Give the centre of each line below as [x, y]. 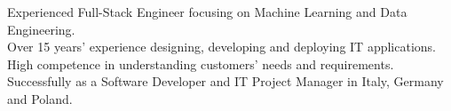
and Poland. [40, 98]
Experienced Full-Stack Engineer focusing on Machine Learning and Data [207, 12]
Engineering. [41, 29]
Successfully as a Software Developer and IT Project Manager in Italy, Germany [225, 81]
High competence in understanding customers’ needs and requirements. [201, 63]
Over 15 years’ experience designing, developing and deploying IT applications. [222, 47]
